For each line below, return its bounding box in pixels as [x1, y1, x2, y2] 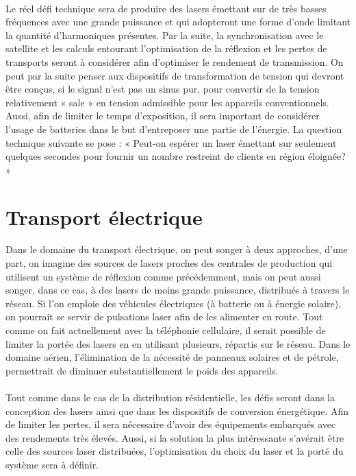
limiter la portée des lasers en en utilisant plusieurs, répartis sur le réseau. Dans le [5, 336, 351, 350]
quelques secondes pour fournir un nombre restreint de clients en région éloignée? [5, 149, 346, 163]
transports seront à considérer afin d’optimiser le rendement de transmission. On [5, 54, 344, 69]
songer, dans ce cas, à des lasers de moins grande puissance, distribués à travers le [5, 283, 350, 297]
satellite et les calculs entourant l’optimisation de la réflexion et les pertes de [5, 41, 327, 56]
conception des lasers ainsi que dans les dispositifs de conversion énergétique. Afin [5, 403, 348, 418]
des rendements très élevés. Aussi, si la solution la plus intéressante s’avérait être [5, 430, 344, 444]
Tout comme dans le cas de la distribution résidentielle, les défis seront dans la [5, 390, 335, 404]
